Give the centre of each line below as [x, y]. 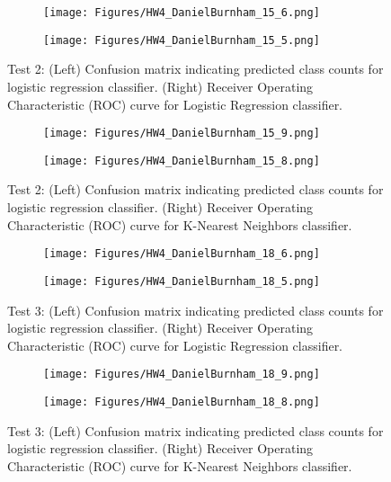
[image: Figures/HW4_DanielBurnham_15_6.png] [182, 13]
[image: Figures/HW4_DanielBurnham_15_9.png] [182, 134]
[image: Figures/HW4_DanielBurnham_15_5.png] [182, 40]
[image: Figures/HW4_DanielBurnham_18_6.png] [182, 254]
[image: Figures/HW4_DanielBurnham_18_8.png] [182, 402]
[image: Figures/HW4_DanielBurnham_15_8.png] [182, 161]
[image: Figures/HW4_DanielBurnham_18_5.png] [182, 281]
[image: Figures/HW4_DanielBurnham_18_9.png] [182, 375]
